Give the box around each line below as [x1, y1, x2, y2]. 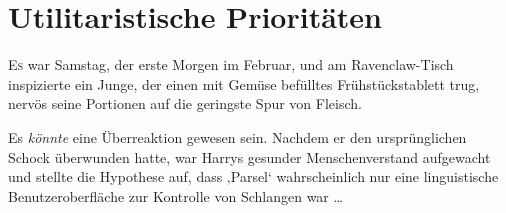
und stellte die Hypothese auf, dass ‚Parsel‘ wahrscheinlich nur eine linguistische [8, 166, 499, 187]
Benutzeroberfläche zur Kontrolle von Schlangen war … [8, 185, 343, 206]
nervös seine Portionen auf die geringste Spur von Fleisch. [8, 93, 362, 114]
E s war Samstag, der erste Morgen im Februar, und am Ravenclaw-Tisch [8, 54, 454, 75]
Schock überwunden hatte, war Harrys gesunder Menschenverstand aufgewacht [8, 146, 491, 167]
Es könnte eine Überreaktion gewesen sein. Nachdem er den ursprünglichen [8, 126, 467, 147]
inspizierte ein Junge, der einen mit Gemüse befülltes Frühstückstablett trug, [8, 73, 480, 94]
